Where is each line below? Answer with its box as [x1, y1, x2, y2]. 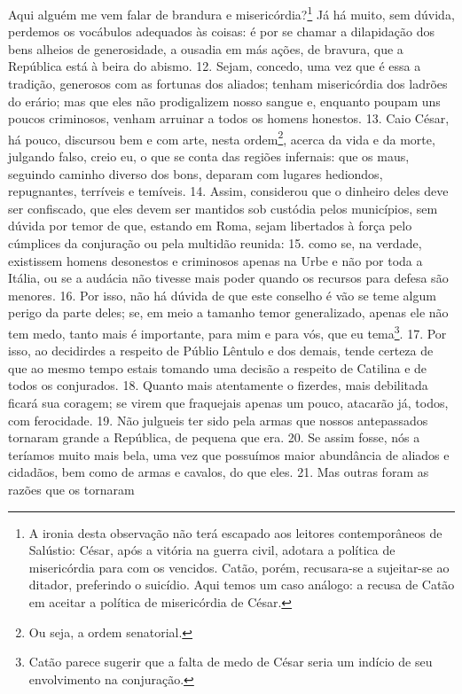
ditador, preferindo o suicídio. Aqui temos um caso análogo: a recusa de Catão [28, 575, 455, 594]
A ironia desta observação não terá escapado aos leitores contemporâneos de [28, 523, 442, 542]
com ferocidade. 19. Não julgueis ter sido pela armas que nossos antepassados [8, 410, 428, 429]
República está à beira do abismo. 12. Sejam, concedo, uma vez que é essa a [8, 57, 421, 75]
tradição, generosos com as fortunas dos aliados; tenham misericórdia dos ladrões [8, 74, 448, 93]
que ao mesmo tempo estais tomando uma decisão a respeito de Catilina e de [8, 358, 427, 377]
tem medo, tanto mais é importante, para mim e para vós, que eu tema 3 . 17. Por [8, 322, 447, 342]
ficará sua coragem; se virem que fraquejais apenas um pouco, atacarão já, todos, [8, 394, 449, 412]
